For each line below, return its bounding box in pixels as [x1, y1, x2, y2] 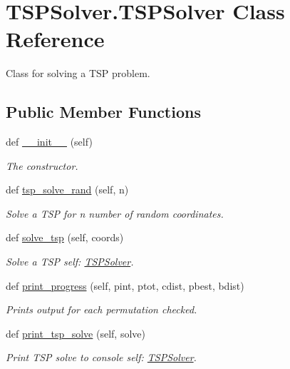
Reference [6, 24, 105, 54]
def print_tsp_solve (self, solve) [6, 325, 145, 340]
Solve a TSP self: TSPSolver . [6, 254, 134, 269]
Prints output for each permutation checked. [6, 302, 197, 317]
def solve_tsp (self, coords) [6, 230, 124, 245]
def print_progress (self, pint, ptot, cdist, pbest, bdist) [6, 278, 244, 293]
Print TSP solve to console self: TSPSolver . [6, 350, 197, 365]
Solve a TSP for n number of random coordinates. [6, 206, 224, 221]
